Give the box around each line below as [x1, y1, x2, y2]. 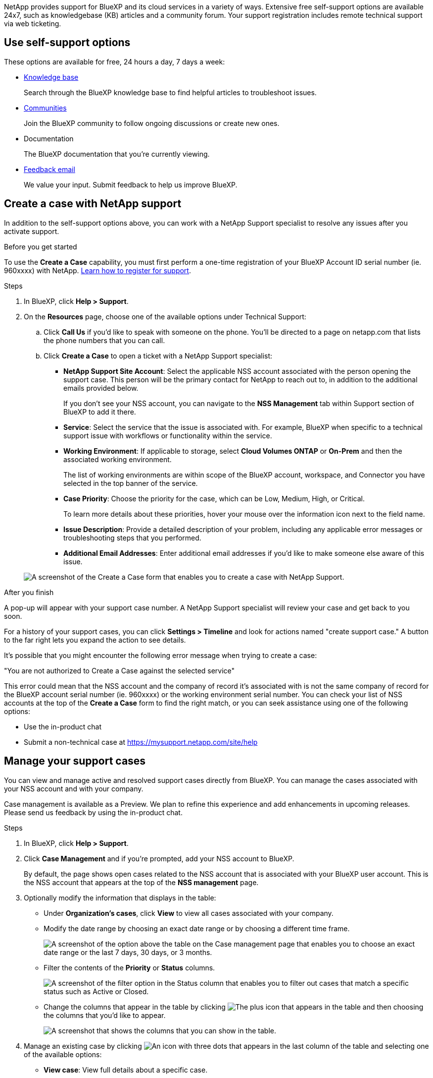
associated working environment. [63, 455, 172, 464]
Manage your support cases [4, 755, 146, 768]
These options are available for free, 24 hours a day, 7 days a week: [4, 57, 225, 66]
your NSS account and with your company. [4, 784, 144, 793]
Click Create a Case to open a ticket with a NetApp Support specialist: [44, 351, 273, 360]
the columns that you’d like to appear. [44, 1011, 166, 1019]
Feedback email [24, 165, 75, 174]
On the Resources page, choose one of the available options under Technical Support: [24, 312, 306, 321]
